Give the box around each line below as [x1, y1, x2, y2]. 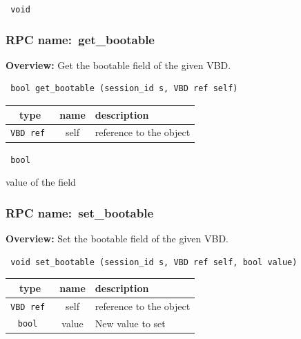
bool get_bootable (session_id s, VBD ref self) [10, 84, 238, 94]
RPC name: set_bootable [6, 204, 153, 221]
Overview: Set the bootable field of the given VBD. [6, 231, 229, 246]
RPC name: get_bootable [6, 30, 155, 48]
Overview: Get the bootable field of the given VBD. [6, 57, 231, 72]
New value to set [95, 316, 166, 330]
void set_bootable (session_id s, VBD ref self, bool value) [10, 257, 298, 267]
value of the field [6, 175, 76, 189]
